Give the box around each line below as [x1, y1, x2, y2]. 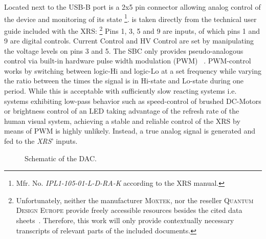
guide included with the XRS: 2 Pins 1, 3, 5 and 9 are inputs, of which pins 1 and [4, 24, 260, 36]
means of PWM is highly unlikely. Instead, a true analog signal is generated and [4, 125, 256, 136]
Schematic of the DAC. [25, 153, 97, 163]
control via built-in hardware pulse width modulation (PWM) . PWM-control [4, 55, 251, 66]
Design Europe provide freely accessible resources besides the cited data [16, 205, 242, 215]
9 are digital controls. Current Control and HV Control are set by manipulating [4, 35, 254, 46]
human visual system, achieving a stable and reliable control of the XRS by [4, 115, 240, 126]
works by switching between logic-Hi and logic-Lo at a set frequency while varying [4, 65, 261, 76]
